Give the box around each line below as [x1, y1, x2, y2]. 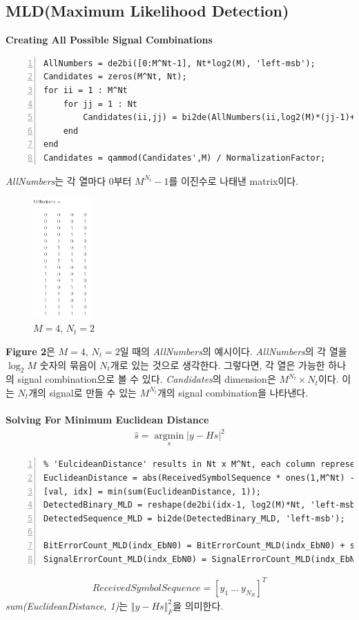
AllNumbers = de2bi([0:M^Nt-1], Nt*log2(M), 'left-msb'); [43, 58, 316, 68]
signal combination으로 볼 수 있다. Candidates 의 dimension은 [17, 372, 276, 386]
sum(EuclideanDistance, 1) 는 [6, 598, 128, 612]
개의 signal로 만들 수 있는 [28, 385, 137, 399]
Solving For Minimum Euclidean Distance [6, 412, 209, 427]
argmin [154, 431, 184, 441]
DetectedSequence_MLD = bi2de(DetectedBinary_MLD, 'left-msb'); [43, 513, 345, 523]
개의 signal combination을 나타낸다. [157, 385, 309, 399]
